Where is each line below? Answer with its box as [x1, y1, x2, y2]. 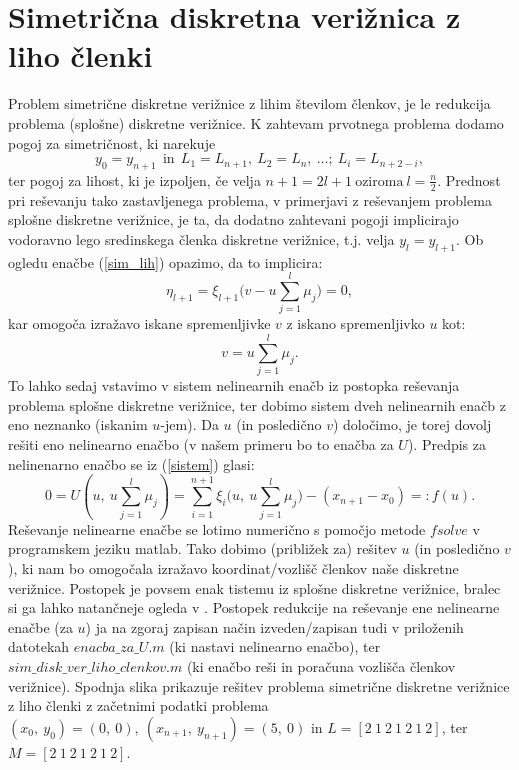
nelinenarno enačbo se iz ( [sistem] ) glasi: [8, 453, 255, 474]
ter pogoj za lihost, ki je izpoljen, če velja [8, 169, 261, 190]
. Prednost [437, 169, 501, 190]
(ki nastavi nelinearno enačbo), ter [169, 636, 381, 657]
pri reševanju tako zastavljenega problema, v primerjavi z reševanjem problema [8, 189, 492, 210]
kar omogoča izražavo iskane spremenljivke [8, 313, 271, 334]
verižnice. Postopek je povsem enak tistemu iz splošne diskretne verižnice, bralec [8, 577, 501, 598]
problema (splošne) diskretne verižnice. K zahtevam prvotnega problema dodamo [8, 112, 504, 133]
